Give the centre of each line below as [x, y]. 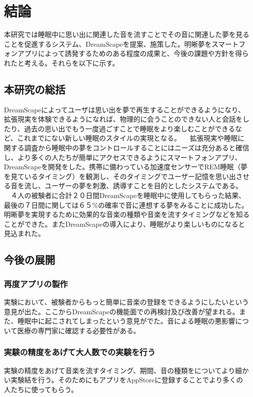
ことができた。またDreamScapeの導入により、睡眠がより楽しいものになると [125, 224]
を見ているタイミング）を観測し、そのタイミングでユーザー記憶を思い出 [120, 176]
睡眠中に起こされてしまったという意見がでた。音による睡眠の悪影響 [126, 321]
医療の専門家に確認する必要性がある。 [79, 330]
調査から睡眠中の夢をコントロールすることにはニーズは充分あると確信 [137, 148]
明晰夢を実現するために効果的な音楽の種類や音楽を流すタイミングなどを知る [127, 214]
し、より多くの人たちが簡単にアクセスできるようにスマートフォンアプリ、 [123, 157]
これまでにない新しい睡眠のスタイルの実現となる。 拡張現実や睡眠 [127, 138]
